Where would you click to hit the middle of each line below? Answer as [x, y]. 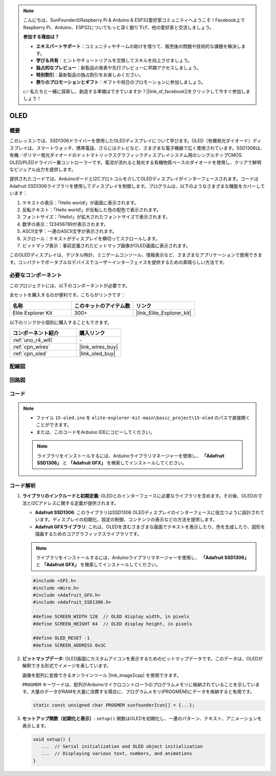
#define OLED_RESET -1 [61, 638]
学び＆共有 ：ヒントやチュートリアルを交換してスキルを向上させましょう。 [114, 60]
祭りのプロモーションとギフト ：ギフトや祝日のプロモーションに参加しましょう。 [121, 82]
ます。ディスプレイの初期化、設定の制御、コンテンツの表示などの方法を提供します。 [128, 520]
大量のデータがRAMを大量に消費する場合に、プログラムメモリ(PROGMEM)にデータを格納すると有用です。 [143, 692]
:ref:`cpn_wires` [31, 347]
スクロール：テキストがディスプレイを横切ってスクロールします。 [91, 239]
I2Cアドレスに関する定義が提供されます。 [75, 503]
